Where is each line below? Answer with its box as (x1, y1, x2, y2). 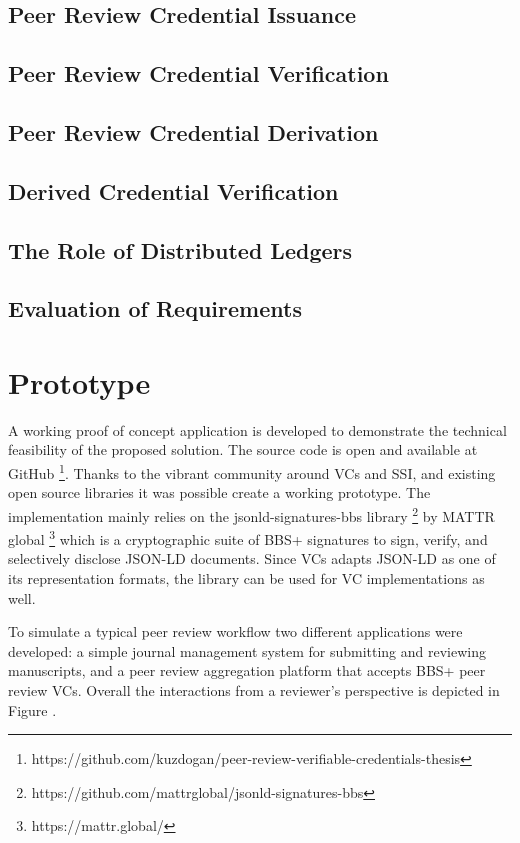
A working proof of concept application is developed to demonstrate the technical (8, 419, 507, 440)
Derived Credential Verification (8, 175, 339, 206)
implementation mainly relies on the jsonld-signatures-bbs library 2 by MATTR (8, 502, 495, 526)
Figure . (8, 699, 57, 720)
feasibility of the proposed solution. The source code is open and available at (8, 439, 478, 460)
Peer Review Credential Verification (8, 58, 389, 89)
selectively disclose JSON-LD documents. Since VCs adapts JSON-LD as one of (8, 548, 496, 569)
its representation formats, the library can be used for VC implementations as (8, 567, 485, 588)
